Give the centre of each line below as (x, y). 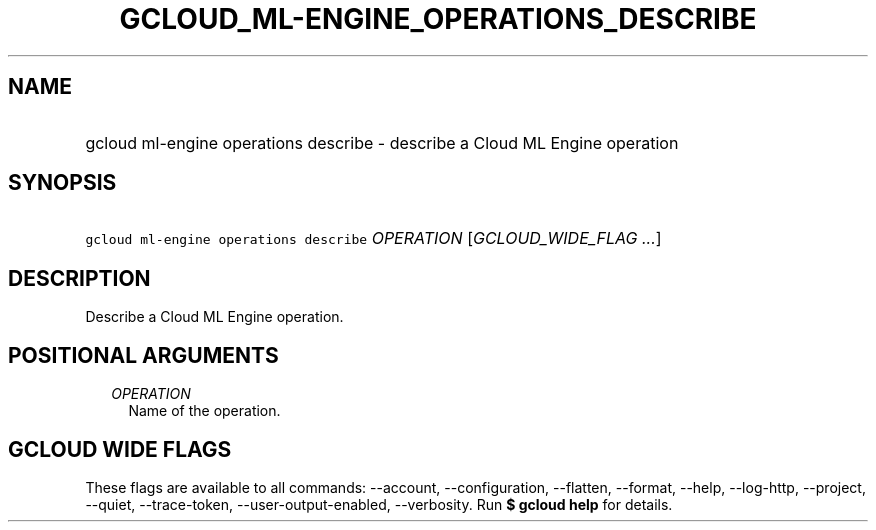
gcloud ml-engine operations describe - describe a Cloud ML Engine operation (382, 142)
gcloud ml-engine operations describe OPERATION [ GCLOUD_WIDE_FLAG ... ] (373, 238)
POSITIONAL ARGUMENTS (143, 355)
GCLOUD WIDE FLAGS (120, 449)
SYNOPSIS (62, 183)
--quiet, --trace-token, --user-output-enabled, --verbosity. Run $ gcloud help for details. (379, 504)
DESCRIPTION (79, 278)
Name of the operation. (204, 411)
